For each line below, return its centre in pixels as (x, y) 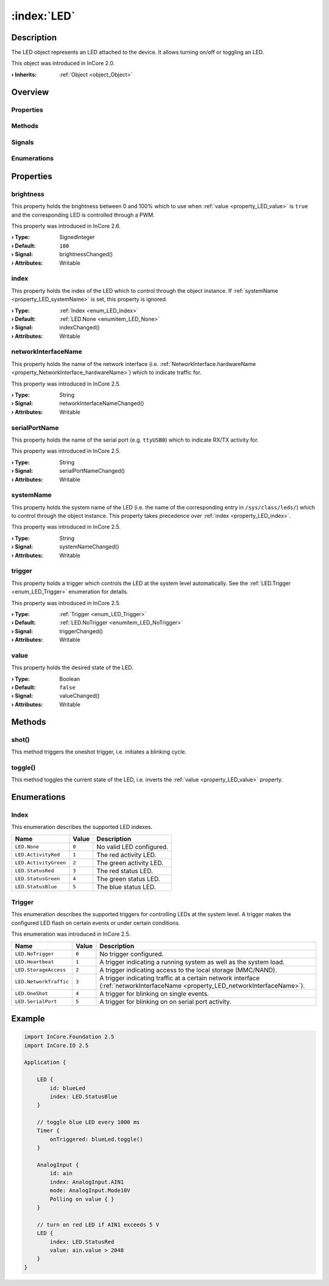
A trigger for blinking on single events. (154, 993)
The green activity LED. (130, 863)
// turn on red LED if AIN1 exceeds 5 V (98, 1224)
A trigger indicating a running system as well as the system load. (192, 962)
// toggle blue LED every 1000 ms (88, 1122)
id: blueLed (67, 1088)
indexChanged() (80, 328)
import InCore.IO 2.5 (56, 1045)
